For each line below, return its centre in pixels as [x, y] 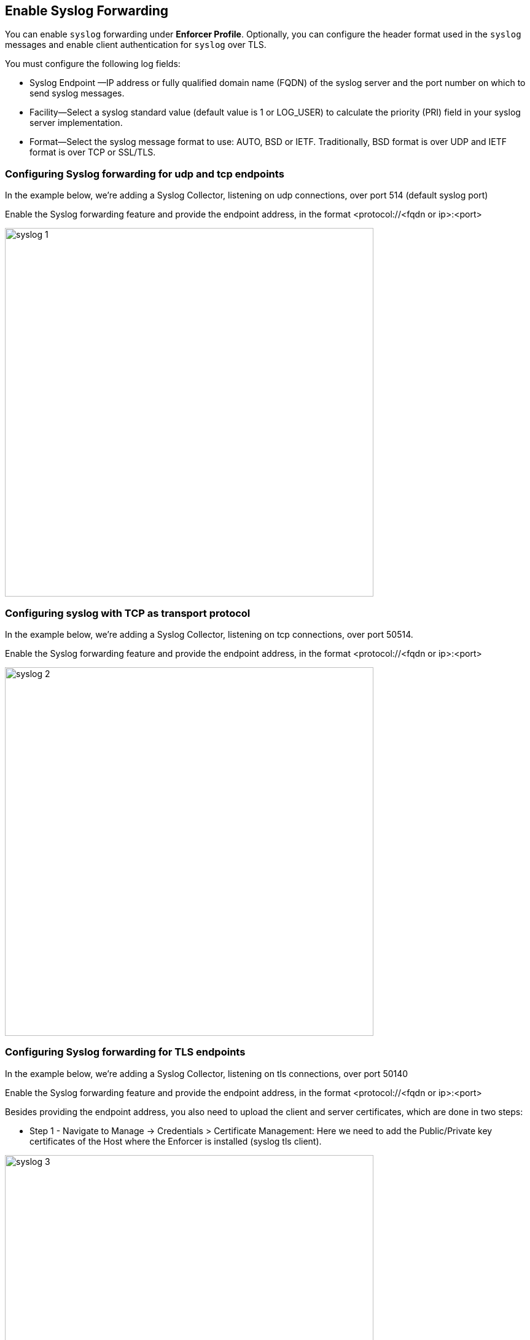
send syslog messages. [77, 93]
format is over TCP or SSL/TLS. [93, 152]
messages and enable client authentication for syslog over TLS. [136, 45]
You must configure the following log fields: [93, 64]
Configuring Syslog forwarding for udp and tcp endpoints [145, 174]
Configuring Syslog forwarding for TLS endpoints [125, 1052]
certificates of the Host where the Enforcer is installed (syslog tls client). [176, 1141]
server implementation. [76, 123]
